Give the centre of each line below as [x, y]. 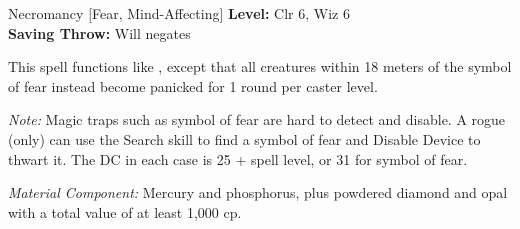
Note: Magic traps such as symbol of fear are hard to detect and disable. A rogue [257, 119]
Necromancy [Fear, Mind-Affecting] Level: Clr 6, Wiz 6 [179, 13]
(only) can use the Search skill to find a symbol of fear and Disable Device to [244, 138]
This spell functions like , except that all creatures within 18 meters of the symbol [260, 66]
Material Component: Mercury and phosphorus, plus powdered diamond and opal [258, 192]
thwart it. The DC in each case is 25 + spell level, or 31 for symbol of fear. [238, 158]
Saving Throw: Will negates [99, 32]
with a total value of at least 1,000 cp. [125, 211]
